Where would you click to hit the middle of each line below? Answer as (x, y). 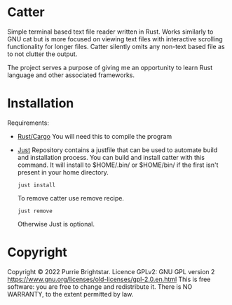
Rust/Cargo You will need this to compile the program (95, 136)
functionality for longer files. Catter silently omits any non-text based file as (116, 46)
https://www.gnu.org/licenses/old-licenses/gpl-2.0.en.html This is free (109, 279)
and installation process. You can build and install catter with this (111, 157)
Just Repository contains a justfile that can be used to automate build (117, 150)
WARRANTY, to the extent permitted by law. (70, 294)
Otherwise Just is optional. (56, 224)
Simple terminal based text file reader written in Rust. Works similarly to (110, 32)
